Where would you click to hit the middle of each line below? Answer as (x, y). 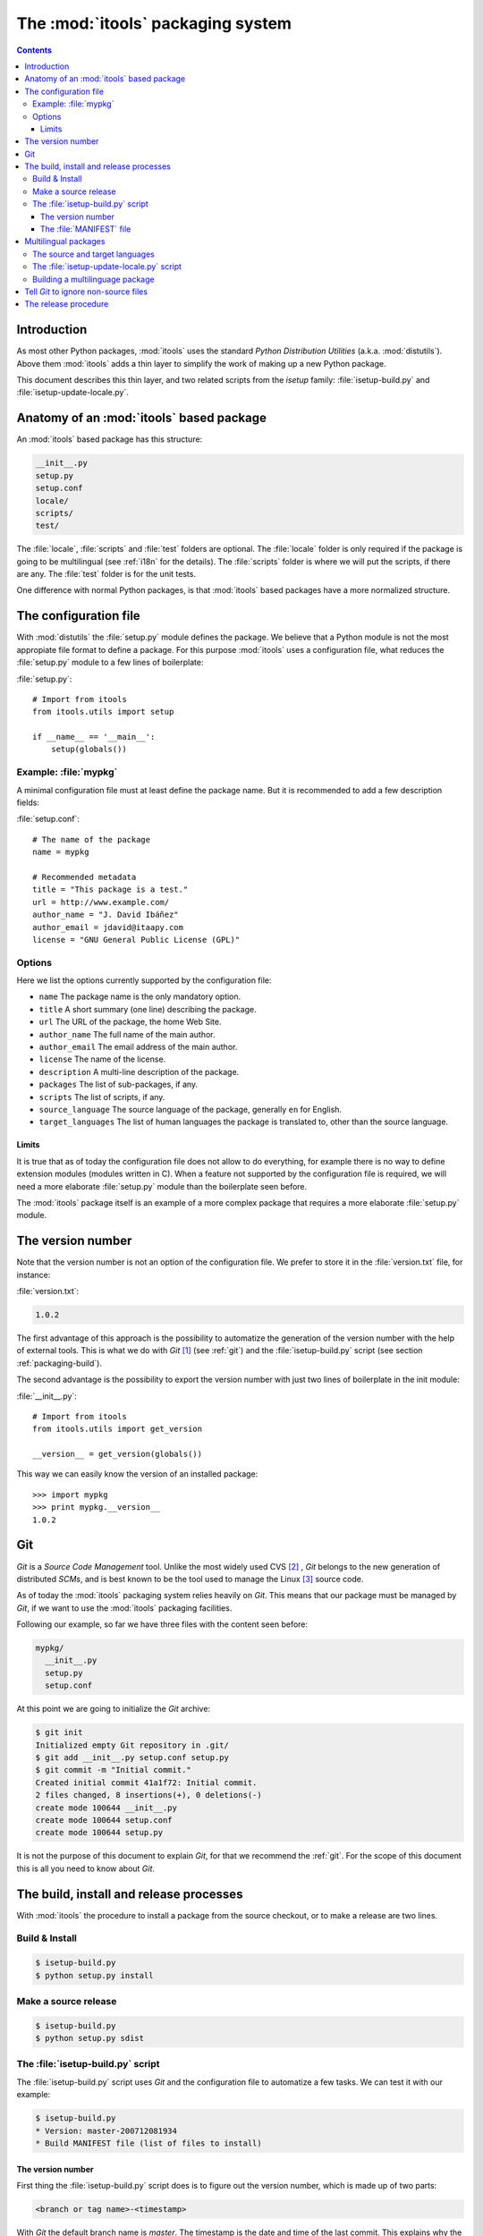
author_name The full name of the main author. (127, 1034)
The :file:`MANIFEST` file (86, 229)
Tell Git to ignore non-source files (86, 292)
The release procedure (67, 304)
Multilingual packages (65, 241)
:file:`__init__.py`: (47, 1396)
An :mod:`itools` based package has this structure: (110, 439)
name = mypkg (61, 852)
